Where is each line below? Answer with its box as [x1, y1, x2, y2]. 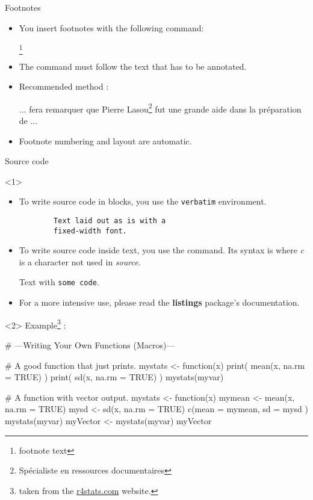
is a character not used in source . [19, 255, 141, 268]
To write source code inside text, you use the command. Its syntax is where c [19, 244, 305, 256]
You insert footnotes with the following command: [19, 21, 204, 34]
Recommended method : [19, 80, 109, 93]
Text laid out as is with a [54, 216, 166, 225]
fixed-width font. [54, 226, 127, 235]
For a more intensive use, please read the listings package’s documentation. [19, 296, 300, 309]
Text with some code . [19, 276, 99, 288]
